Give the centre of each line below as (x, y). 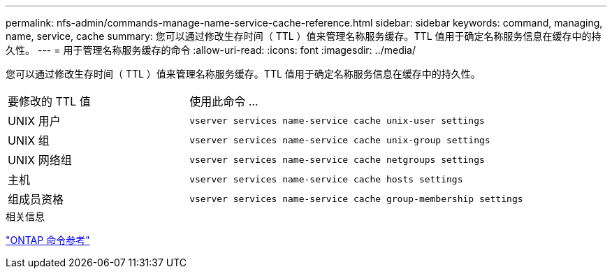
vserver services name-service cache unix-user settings (337, 120)
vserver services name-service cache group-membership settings (356, 199)
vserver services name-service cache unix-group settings (340, 140)
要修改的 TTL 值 (49, 101)
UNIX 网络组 (40, 160)
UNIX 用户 (34, 121)
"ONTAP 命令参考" (48, 240)
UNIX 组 (29, 140)
